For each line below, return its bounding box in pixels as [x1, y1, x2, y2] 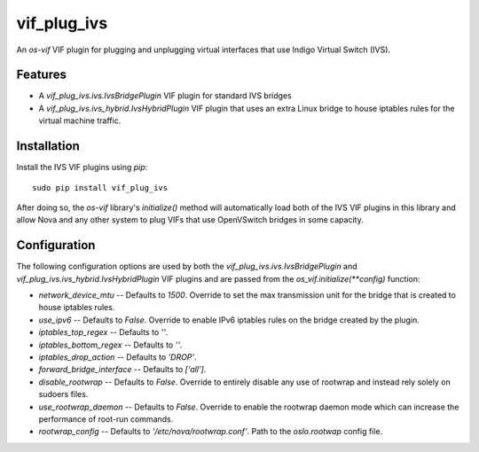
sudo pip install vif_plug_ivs [32, 183, 169, 192]
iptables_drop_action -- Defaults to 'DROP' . [38, 351, 197, 362]
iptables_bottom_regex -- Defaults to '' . [38, 339, 183, 350]
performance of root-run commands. [38, 413, 174, 425]
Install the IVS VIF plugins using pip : [16, 162, 148, 173]
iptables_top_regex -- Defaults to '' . [38, 327, 169, 338]
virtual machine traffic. [38, 115, 122, 126]
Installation [16, 138, 80, 154]
